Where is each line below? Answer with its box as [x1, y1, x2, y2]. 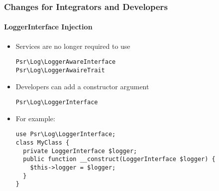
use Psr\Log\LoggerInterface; [15, 131, 116, 138]
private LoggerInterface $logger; [23, 147, 137, 155]
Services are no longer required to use [15, 40, 130, 51]
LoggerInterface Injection [4, 21, 93, 32]
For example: [15, 113, 55, 123]
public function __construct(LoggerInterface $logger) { [23, 156, 216, 163]
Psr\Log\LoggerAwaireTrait [15, 66, 105, 74]
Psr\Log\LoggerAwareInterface [15, 58, 116, 66]
